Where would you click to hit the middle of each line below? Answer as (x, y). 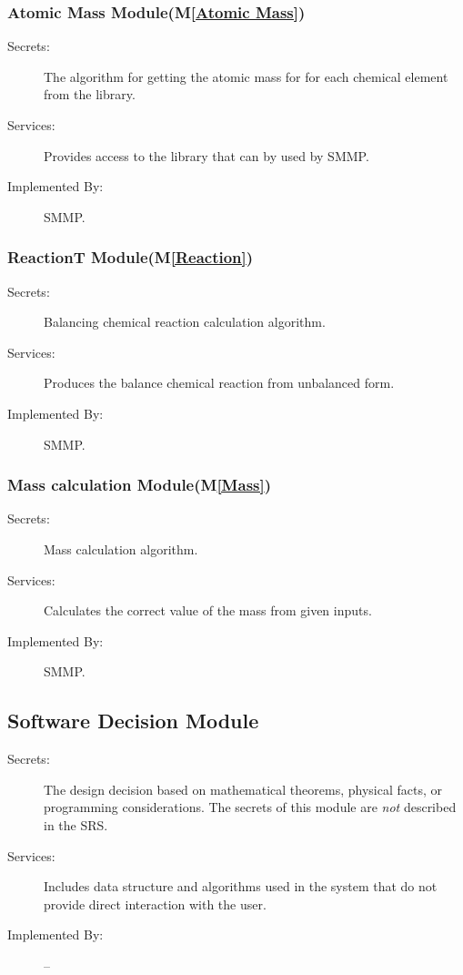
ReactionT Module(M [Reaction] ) (131, 257)
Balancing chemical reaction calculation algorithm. (185, 322)
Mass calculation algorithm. (121, 548)
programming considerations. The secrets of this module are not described (250, 807)
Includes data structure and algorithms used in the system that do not (241, 886)
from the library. (90, 94)
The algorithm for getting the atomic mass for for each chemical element (246, 76)
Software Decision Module (133, 721)
